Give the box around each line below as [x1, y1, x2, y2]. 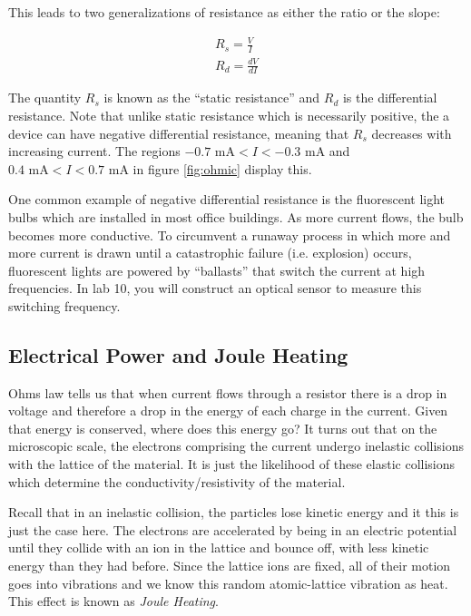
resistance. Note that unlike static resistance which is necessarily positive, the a [8, 105, 450, 124]
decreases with [371, 123, 452, 142]
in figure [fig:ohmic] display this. [132, 159, 312, 178]
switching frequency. [8, 296, 121, 315]
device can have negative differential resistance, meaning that [8, 123, 349, 142]
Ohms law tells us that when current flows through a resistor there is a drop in [8, 383, 447, 402]
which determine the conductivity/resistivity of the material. [8, 472, 346, 491]
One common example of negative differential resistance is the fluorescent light [8, 190, 446, 209]
